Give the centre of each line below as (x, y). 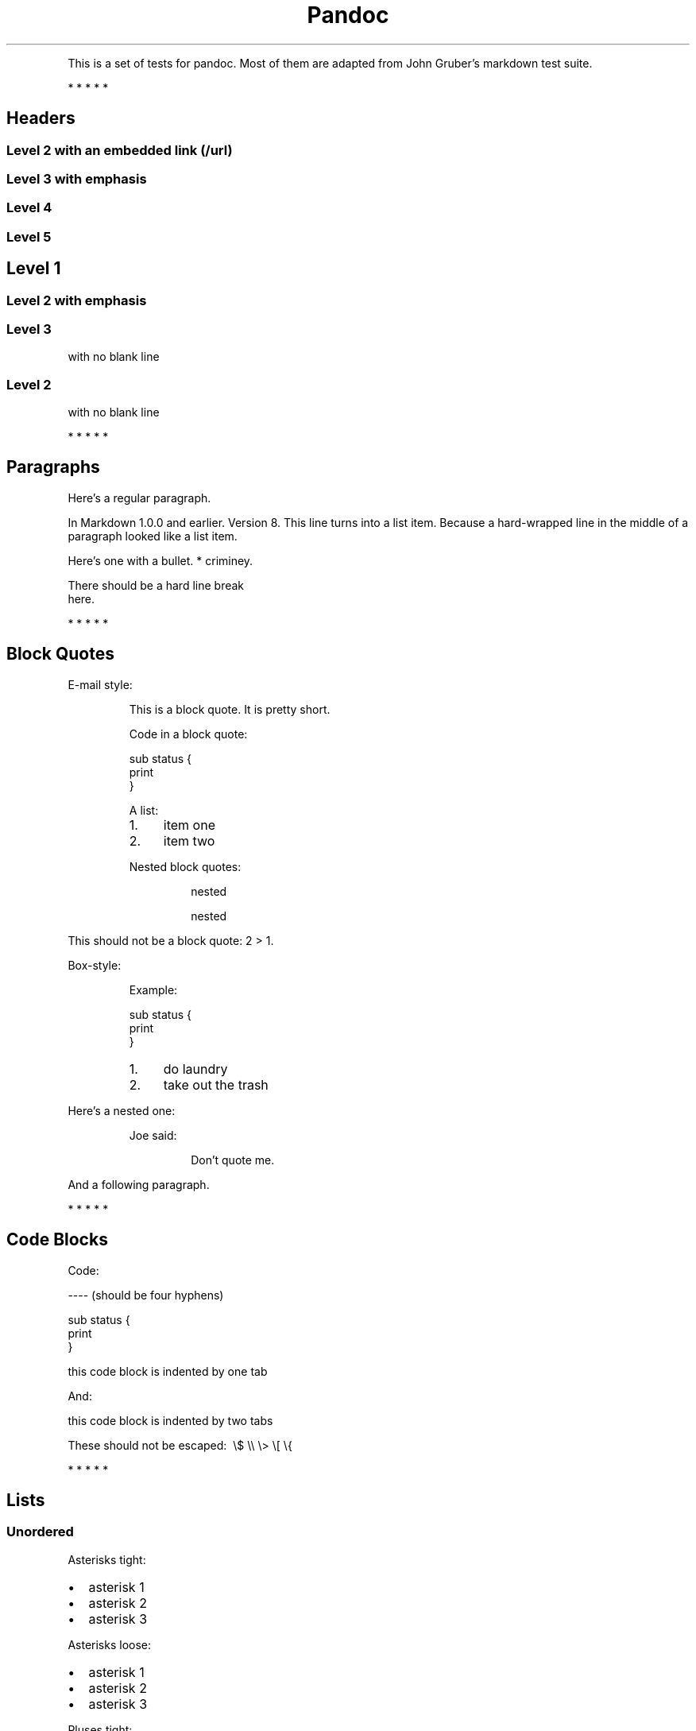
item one (189, 825)
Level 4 (29, 208)
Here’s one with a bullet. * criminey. (160, 560)
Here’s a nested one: (122, 1110)
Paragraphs (53, 467)
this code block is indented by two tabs (170, 1420)
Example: (153, 989)
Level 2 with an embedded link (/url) (120, 150)
